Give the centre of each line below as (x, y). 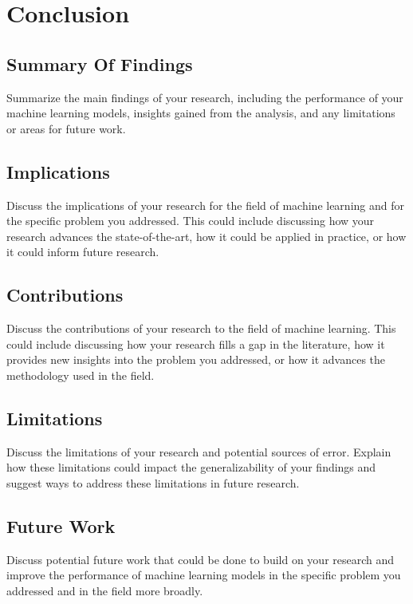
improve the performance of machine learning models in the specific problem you (204, 575)
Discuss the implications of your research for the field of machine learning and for (205, 205)
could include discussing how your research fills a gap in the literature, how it (196, 343)
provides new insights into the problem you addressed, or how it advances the (196, 359)
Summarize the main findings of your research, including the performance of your (205, 97)
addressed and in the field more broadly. (105, 590)
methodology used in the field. (81, 375)
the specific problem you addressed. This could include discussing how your (191, 221)
